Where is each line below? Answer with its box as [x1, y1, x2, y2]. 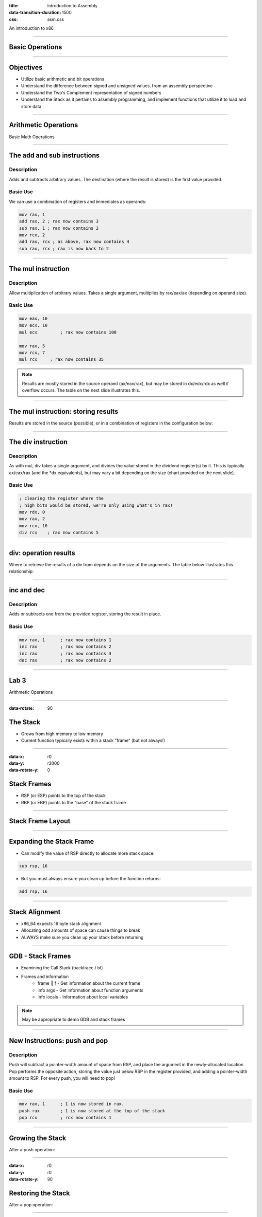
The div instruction [9, 438, 68, 446]
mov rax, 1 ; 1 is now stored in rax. [19, 1101, 125, 1107]
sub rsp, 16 [19, 863, 48, 869]
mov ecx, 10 [19, 323, 48, 328]
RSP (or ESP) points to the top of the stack [21, 793, 106, 798]
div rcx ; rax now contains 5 [19, 530, 99, 535]
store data [21, 103, 42, 109]
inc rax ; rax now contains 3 [19, 650, 112, 656]
